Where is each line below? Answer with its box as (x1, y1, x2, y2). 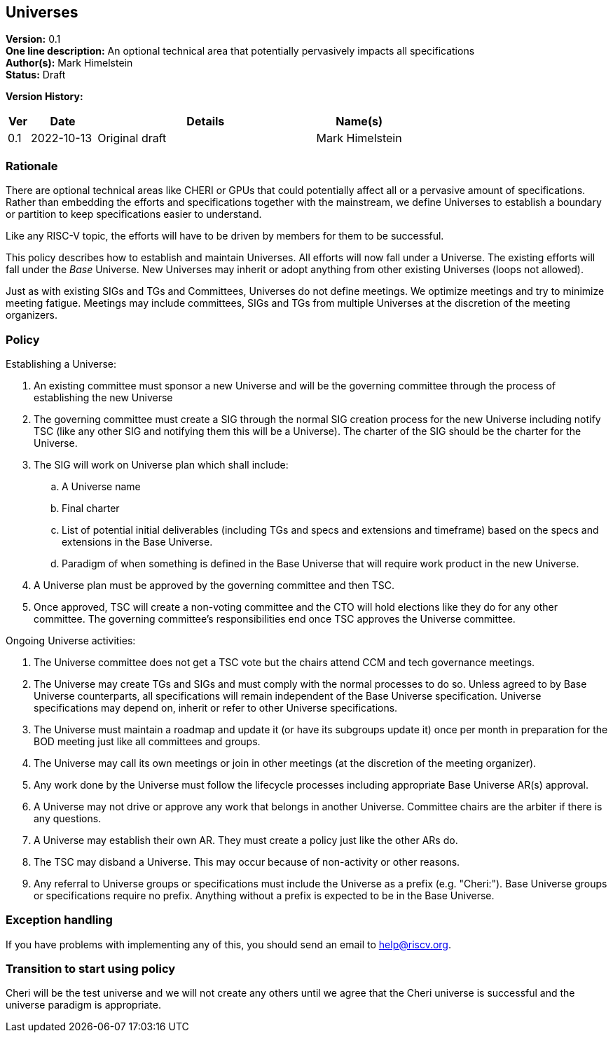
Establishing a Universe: (6, 357, 117, 370)
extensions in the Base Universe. (62, 535, 213, 548)
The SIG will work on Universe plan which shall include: (34, 458, 289, 471)
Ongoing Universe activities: (6, 634, 136, 646)
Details (186, 114, 225, 129)
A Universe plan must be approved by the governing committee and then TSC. (34, 579, 394, 591)
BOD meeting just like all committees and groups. (34, 735, 261, 747)
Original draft (97, 131, 167, 146)
